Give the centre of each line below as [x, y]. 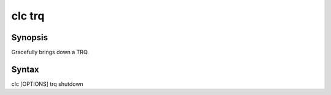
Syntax [25, 69]
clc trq [28, 16]
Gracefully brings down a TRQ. [50, 52]
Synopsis [30, 37]
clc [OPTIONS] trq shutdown [48, 84]
